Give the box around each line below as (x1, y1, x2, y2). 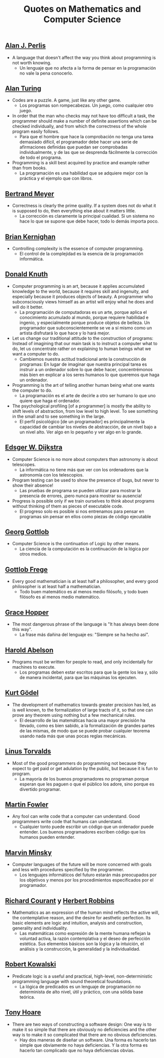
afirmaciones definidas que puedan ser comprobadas (19, 144, 128, 150)
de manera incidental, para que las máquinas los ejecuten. (19, 674, 137, 680)
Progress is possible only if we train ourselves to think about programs (12, 498, 155, 504)
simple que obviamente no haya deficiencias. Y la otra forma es (19, 1042, 148, 1048)
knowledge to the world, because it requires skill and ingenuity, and (12, 288, 149, 294)
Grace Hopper (5, 608, 49, 616)
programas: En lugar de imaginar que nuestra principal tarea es (19, 361, 147, 367)
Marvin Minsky (5, 848, 52, 856)
